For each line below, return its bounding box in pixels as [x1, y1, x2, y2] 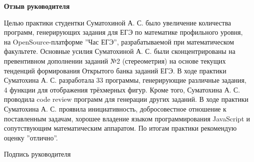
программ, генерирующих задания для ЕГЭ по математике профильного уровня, [4, 27, 243, 37]
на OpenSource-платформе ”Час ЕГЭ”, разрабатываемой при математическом [4, 36, 234, 46]
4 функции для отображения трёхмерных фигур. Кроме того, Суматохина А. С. [4, 84, 240, 94]
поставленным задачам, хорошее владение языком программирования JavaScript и [4, 113, 250, 123]
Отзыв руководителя [4, 1, 70, 11]
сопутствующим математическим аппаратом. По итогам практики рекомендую [4, 123, 237, 133]
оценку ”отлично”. [4, 132, 58, 142]
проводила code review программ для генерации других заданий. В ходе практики [4, 94, 249, 104]
